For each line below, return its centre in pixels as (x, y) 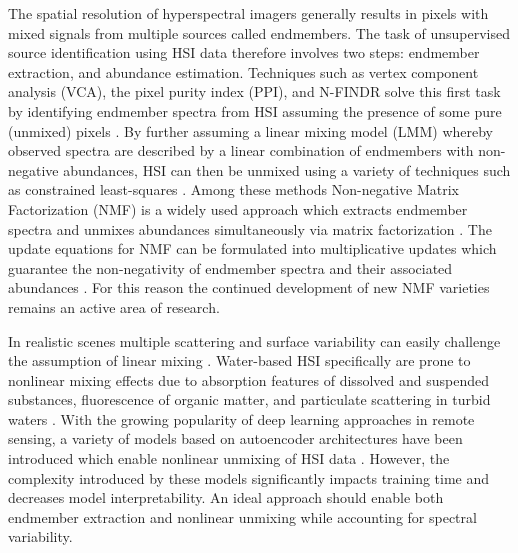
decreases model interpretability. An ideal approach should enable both (226, 497)
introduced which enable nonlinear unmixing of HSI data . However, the (229, 458)
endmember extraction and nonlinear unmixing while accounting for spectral (242, 516)
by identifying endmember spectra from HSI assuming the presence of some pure (255, 110)
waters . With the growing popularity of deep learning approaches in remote (241, 418)
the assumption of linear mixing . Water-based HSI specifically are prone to (239, 360)
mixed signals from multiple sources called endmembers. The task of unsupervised (259, 32)
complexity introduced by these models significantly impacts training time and (249, 477)
